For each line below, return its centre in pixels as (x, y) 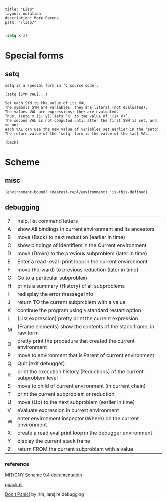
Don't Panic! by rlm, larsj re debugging (44, 494)
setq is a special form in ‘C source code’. (52, 85)
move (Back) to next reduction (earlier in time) (71, 237)
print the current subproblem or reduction (66, 394)
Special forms (34, 56)
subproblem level (38, 378)
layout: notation (23, 14)
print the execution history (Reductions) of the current (80, 371)
